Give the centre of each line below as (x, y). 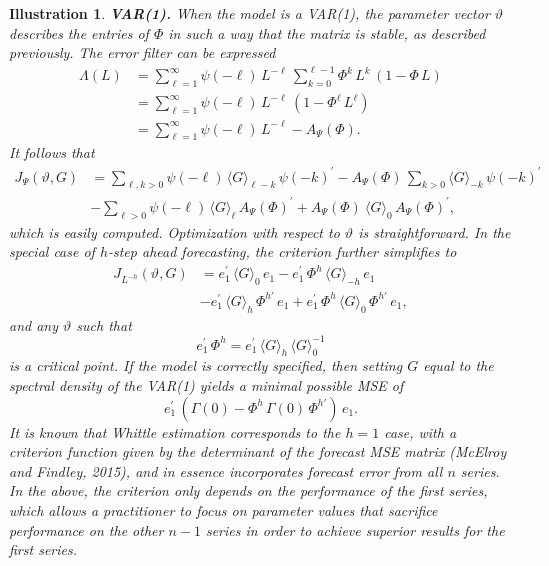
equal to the (458, 365)
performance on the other (86, 529)
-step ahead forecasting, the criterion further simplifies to (282, 251)
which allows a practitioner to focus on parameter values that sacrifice (223, 510)
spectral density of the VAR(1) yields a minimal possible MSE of (206, 385)
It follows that (52, 152)
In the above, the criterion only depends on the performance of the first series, (248, 490)
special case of (52, 251)
